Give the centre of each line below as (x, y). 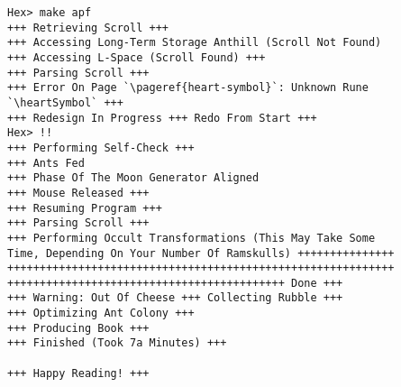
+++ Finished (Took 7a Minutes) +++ (117, 343)
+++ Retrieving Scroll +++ (88, 28)
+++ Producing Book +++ (78, 328)
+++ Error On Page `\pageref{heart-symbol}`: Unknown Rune (188, 88)
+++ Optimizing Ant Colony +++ (101, 313)
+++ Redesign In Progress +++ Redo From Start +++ (162, 118)
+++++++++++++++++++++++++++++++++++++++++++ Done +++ (175, 283)
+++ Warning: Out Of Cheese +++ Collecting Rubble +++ (175, 298)
